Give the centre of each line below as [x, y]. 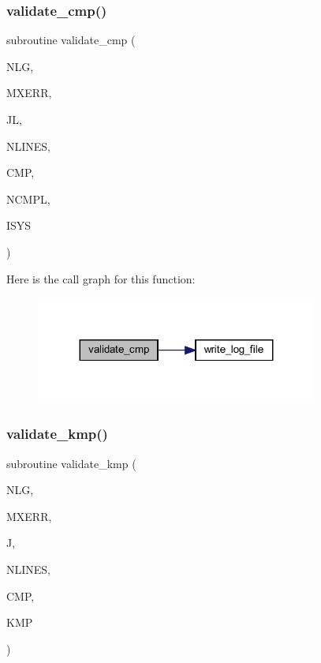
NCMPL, [28, 199]
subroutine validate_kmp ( [71, 463]
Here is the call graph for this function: [101, 278]
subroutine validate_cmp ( [71, 40]
